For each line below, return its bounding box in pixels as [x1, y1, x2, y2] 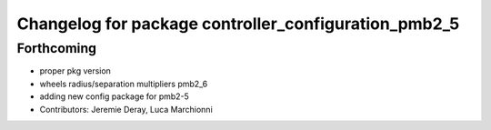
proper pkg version [39, 65, 111, 76]
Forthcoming [16, 40, 97, 56]
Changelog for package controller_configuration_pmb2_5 [16, 14, 460, 34]
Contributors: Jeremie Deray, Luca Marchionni [39, 104, 213, 115]
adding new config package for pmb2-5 [39, 91, 190, 102]
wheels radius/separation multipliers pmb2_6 [39, 78, 208, 89]
